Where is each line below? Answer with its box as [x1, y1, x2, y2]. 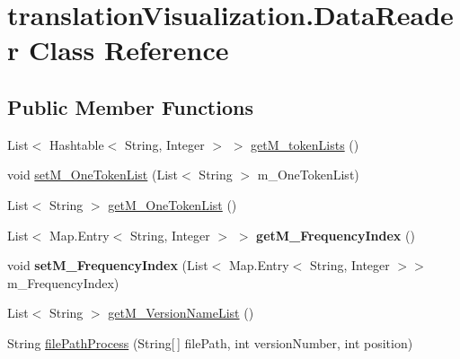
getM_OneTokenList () [108, 195, 237, 214]
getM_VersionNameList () [108, 303, 254, 322]
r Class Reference [7, 31, 229, 68]
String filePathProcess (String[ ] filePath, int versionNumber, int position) [7, 333, 413, 352]
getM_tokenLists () [251, 135, 359, 153]
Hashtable [49, 135, 104, 153]
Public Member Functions [7, 92, 253, 120]
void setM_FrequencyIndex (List [7, 256, 208, 275]
